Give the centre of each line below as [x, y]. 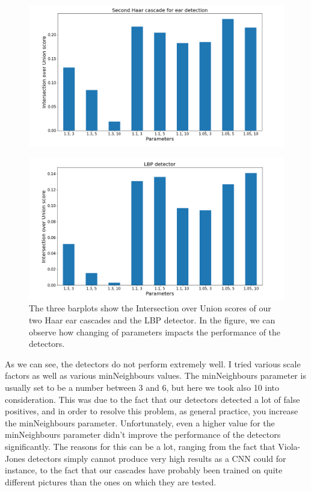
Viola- [289, 446]
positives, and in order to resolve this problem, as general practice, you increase [152, 411]
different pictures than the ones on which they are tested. [111, 481]
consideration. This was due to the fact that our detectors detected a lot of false [152, 399]
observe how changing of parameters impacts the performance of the [155, 332]
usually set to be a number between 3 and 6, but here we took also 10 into [142, 387]
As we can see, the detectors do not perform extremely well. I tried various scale [153, 363]
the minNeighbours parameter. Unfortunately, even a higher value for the [140, 422]
